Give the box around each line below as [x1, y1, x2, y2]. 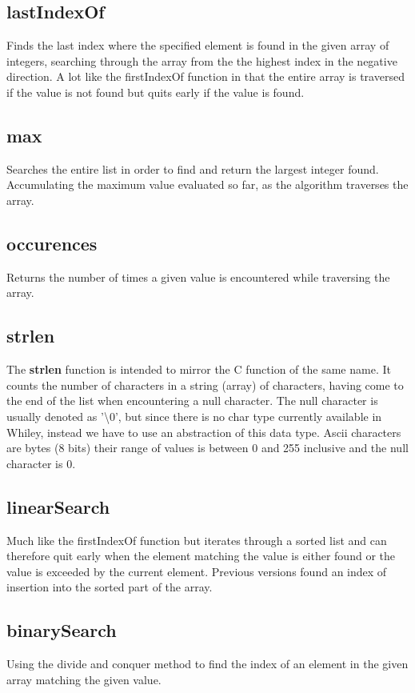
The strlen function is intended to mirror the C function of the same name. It [6, 361, 391, 378]
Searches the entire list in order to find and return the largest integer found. [6, 160, 379, 177]
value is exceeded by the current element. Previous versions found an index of [6, 563, 387, 579]
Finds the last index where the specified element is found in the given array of [6, 37, 389, 54]
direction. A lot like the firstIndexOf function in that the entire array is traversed [6, 68, 405, 85]
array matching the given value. [6, 671, 162, 687]
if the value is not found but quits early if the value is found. [6, 83, 305, 100]
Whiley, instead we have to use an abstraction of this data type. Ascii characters [6, 423, 401, 440]
